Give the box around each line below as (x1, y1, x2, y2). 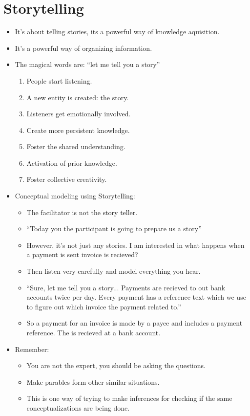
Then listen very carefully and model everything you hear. (26, 266, 201, 276)
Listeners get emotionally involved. (26, 109, 131, 119)
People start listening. (26, 75, 92, 86)
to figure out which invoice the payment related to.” (26, 301, 181, 311)
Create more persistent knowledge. (26, 125, 130, 135)
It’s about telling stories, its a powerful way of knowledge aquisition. (15, 26, 220, 37)
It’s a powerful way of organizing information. (15, 43, 152, 53)
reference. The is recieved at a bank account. (26, 328, 161, 337)
